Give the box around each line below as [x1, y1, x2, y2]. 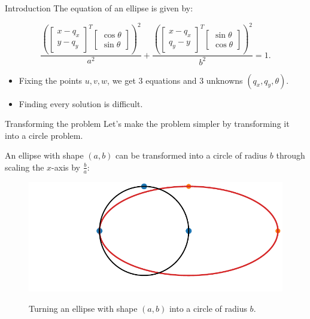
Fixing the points [19, 74, 83, 86]
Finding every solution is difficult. [19, 97, 143, 110]
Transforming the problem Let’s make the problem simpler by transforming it [5, 117, 290, 130]
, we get [107, 74, 136, 86]
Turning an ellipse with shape [29, 302, 138, 314]
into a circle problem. [5, 129, 83, 141]
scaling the [5, 160, 44, 173]
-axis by [51, 160, 81, 173]
